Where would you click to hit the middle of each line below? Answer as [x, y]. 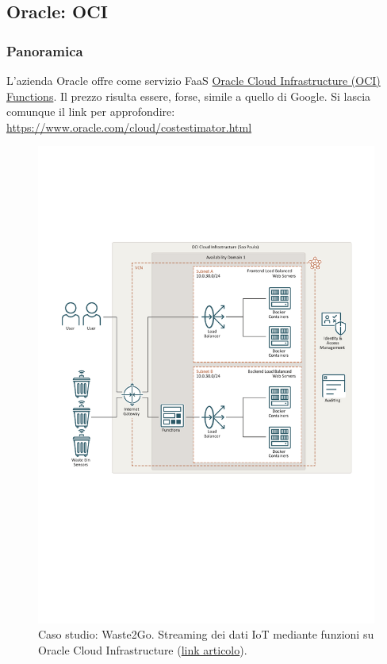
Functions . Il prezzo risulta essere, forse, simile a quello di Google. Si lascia [189, 96]
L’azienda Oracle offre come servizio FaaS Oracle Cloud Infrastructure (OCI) [193, 80]
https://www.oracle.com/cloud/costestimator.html [129, 127]
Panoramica [45, 50]
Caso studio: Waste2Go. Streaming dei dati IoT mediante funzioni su [206, 634]
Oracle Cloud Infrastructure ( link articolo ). [143, 649]
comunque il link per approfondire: [91, 111]
